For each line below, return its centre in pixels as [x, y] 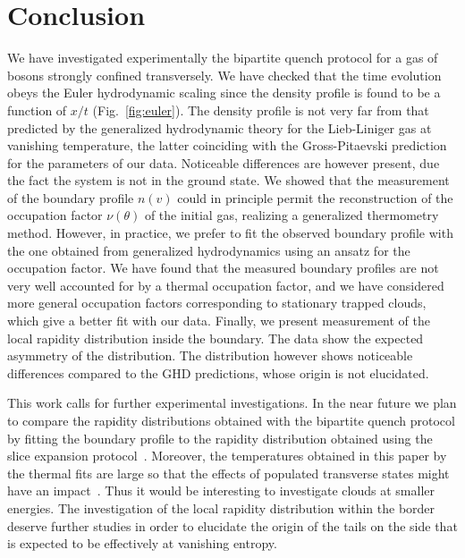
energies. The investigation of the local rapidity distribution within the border [221, 507]
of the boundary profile [71, 197]
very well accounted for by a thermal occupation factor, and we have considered [226, 285]
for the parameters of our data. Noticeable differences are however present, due [224, 162]
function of [37, 110]
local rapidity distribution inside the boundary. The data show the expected [216, 338]
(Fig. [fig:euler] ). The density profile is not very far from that [261, 110]
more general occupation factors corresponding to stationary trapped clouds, [217, 303]
